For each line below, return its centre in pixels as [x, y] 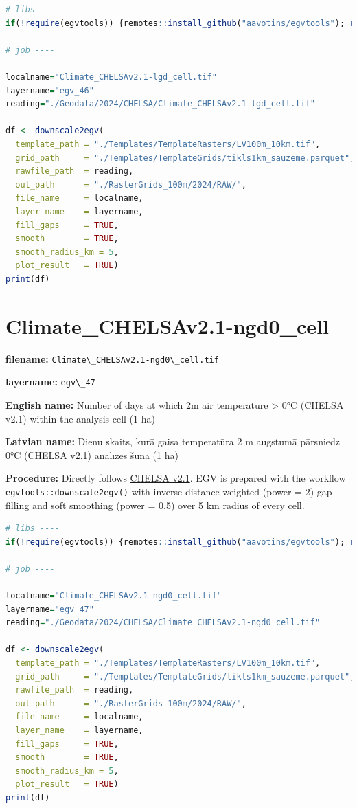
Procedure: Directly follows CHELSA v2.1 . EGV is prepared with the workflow [176, 478]
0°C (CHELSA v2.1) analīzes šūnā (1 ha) [92, 454]
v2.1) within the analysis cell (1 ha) [80, 418]
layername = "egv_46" [50, 90]
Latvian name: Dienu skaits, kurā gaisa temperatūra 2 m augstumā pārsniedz [173, 441]
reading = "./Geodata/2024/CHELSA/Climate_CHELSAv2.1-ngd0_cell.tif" [163, 623]
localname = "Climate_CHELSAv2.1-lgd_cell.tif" [111, 77]
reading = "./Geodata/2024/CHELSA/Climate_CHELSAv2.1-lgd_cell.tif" [161, 104]
